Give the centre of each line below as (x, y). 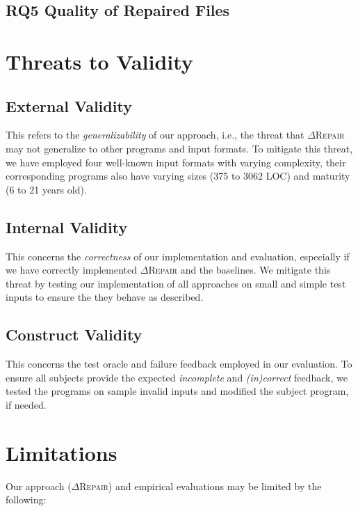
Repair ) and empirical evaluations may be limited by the (201, 486)
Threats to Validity (99, 61)
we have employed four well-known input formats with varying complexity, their (176, 162)
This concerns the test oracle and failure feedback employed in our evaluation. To (179, 364)
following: (26, 500)
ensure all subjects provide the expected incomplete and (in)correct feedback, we (177, 377)
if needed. (26, 404)
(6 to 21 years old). (46, 189)
